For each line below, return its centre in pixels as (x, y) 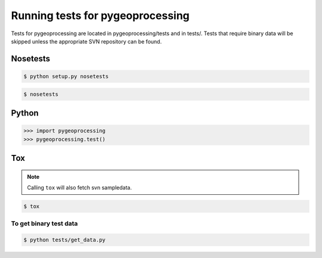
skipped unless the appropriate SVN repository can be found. (86, 41)
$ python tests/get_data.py (64, 240)
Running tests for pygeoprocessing (100, 15)
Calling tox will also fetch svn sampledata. (80, 187)
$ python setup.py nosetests (66, 76)
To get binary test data (44, 223)
